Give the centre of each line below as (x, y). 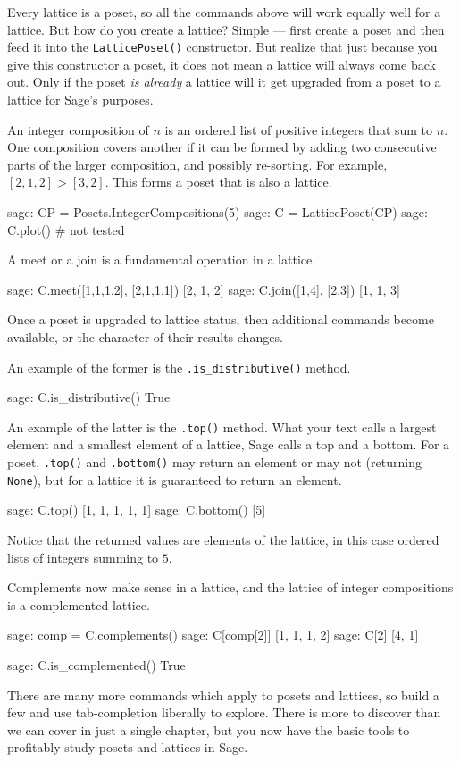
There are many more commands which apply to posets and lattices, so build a (223, 695)
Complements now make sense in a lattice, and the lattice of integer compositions (230, 587)
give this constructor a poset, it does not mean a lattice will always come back (222, 64)
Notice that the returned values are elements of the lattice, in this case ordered (223, 539)
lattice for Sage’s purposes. (80, 100)
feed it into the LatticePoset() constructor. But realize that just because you (222, 47)
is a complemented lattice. (79, 604)
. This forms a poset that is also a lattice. (218, 182)
